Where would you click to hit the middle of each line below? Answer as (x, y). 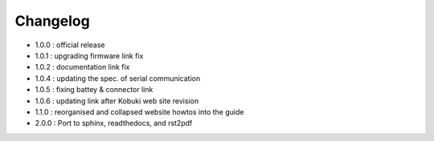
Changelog (52, 21)
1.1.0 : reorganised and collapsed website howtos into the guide (139, 111)
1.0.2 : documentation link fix (82, 67)
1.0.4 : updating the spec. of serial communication (118, 78)
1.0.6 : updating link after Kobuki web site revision (117, 101)
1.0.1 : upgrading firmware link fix (89, 55)
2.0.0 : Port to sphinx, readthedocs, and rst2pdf (114, 123)
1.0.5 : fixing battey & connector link (94, 90)
